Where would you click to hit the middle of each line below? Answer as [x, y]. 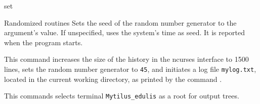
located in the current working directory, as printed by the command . [113, 79]
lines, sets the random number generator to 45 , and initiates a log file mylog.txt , [130, 69]
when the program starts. [44, 42]
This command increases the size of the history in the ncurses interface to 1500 [126, 59]
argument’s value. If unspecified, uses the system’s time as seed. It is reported [125, 32]
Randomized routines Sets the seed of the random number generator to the [120, 22]
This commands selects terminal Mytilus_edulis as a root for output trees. [122, 96]
